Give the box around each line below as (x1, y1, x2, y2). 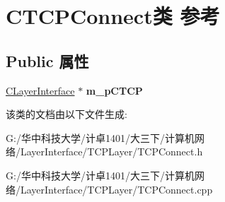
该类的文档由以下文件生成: (6, 107, 127, 121)
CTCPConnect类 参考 (6, 1, 220, 30)
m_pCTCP (86, 83, 143, 97)
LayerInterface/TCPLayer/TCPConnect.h (20, 144, 203, 159)
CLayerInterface (6, 83, 75, 97)
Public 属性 (6, 49, 89, 71)
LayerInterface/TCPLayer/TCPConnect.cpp (20, 182, 213, 196)
